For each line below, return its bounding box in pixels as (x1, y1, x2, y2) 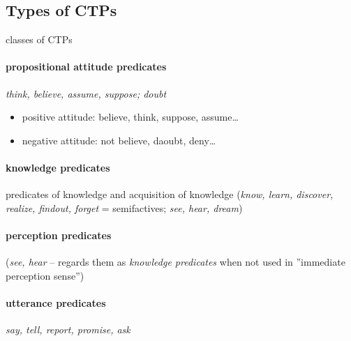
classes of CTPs (6, 32, 73, 47)
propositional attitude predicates (6, 59, 167, 74)
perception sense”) (6, 268, 84, 282)
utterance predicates (6, 295, 106, 310)
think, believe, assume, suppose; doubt (6, 86, 167, 100)
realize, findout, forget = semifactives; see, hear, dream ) (6, 200, 243, 215)
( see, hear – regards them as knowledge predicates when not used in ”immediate (6, 255, 345, 269)
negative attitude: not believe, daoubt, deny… (22, 132, 216, 147)
